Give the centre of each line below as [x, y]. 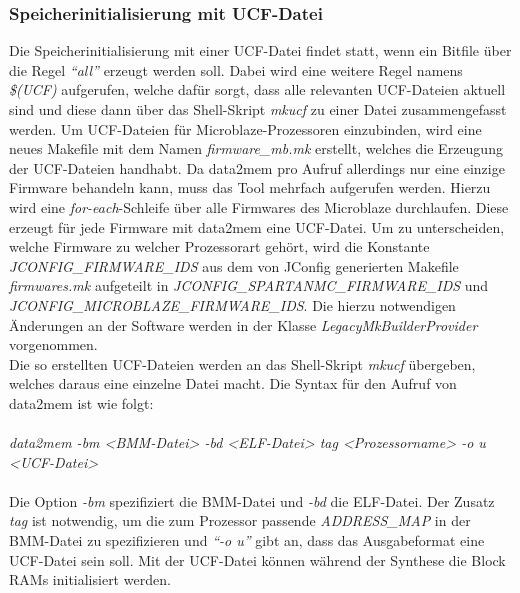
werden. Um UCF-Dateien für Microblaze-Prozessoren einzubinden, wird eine [245, 128]
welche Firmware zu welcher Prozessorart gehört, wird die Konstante [219, 246]
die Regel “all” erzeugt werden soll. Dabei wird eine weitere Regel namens [236, 69]
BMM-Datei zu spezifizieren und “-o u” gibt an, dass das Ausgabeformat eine [247, 540]
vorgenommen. [53, 344]
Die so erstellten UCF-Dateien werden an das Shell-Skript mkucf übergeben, [242, 363]
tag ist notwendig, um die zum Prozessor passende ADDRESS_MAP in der [240, 520]
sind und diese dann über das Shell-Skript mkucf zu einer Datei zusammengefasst [258, 109]
